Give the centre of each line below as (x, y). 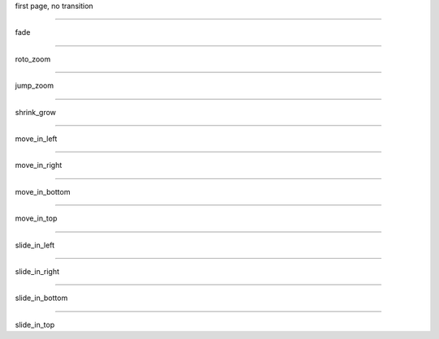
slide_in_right (37, 271)
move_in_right (39, 165)
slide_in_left (35, 245)
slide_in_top (35, 324)
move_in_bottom (43, 191)
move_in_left (36, 139)
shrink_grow (36, 112)
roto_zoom (33, 59)
